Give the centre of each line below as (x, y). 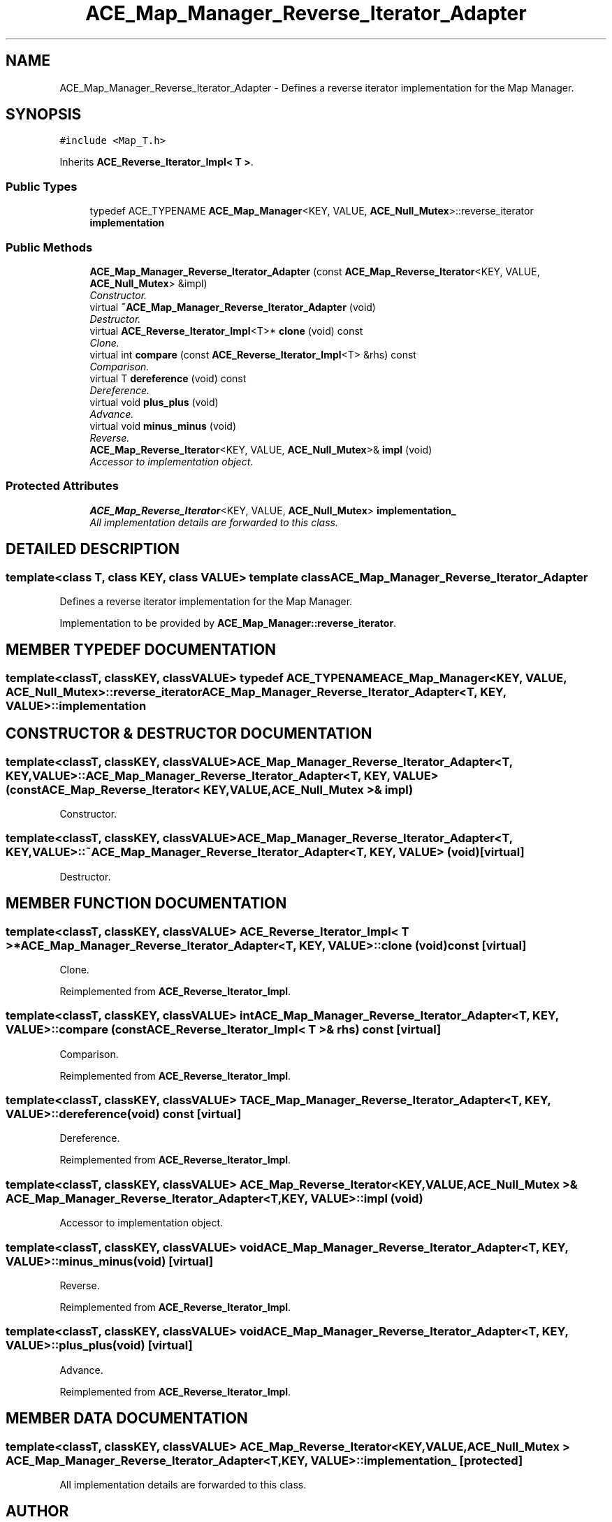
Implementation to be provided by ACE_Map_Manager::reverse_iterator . (228, 623)
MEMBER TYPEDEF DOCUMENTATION (141, 650)
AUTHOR (37, 1512)
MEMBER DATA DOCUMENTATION (127, 1419)
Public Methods (49, 247)
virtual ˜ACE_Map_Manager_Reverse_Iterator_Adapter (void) (233, 307)
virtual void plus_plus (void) (154, 402)
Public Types (42, 186)
